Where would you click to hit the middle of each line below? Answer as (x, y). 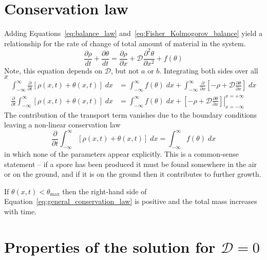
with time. (20, 211)
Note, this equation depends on (53, 70)
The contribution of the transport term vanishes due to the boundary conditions (131, 114)
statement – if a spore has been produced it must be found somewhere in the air (131, 164)
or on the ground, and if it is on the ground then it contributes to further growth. (133, 174)
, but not (125, 70)
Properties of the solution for (110, 246)
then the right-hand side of (104, 191)
